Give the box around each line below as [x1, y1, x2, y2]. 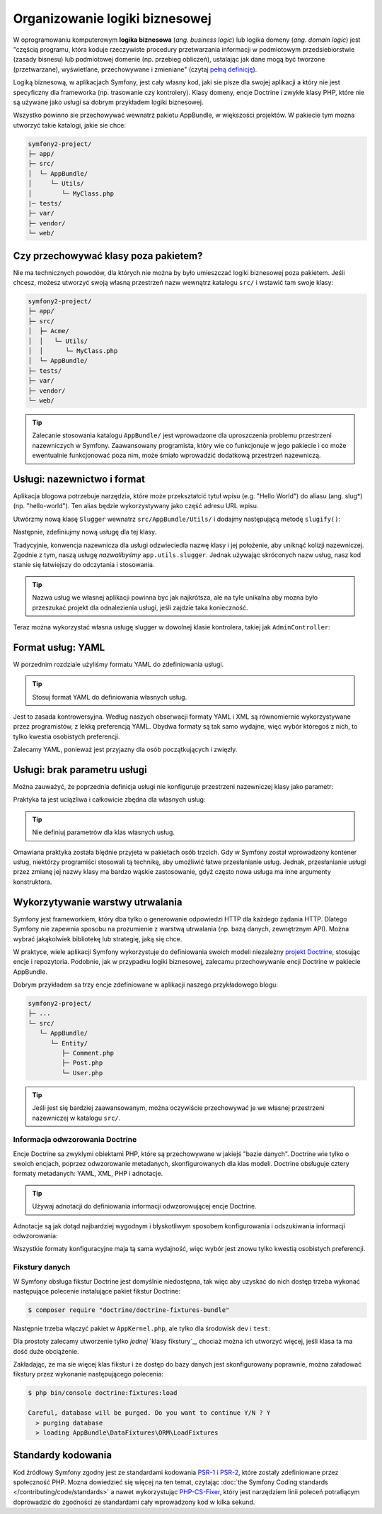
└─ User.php [61, 1069, 103, 1077]
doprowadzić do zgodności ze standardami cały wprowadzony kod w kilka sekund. [13, 1498, 255, 1506]
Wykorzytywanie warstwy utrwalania [13, 896, 183, 908]
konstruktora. [13, 877, 52, 886]
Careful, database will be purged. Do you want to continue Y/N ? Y [28, 1409, 271, 1417]
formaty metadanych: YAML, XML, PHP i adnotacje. [13, 1170, 163, 1178]
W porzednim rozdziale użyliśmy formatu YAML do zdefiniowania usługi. [13, 660, 224, 668]
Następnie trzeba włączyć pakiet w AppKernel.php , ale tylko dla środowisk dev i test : [13, 1324, 270, 1333]
